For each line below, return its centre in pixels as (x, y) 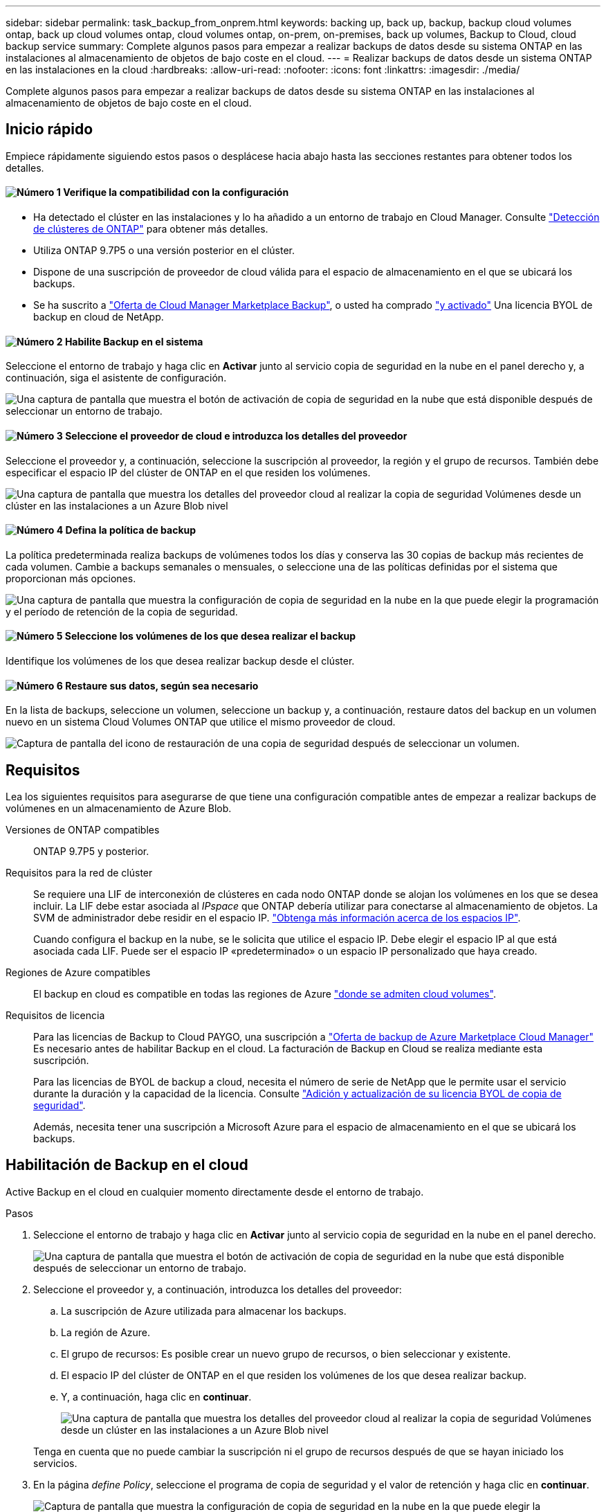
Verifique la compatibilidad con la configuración (176, 192)
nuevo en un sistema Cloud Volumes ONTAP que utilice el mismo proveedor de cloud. (201, 722)
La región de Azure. (106, 1332)
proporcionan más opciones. (71, 578)
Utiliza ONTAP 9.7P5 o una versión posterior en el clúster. (164, 251)
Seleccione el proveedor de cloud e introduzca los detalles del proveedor (236, 435)
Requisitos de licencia (55, 1015)
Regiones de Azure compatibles (78, 972)
